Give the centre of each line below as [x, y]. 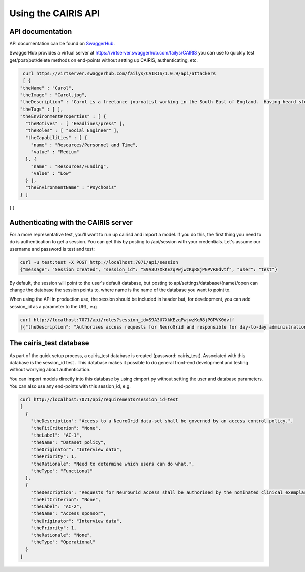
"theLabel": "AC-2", [56, 506]
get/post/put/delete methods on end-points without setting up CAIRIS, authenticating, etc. [104, 60]
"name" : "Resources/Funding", [70, 166]
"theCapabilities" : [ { [56, 138]
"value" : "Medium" [55, 152]
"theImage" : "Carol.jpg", [54, 95]
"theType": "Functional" [62, 471]
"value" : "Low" [51, 173]
